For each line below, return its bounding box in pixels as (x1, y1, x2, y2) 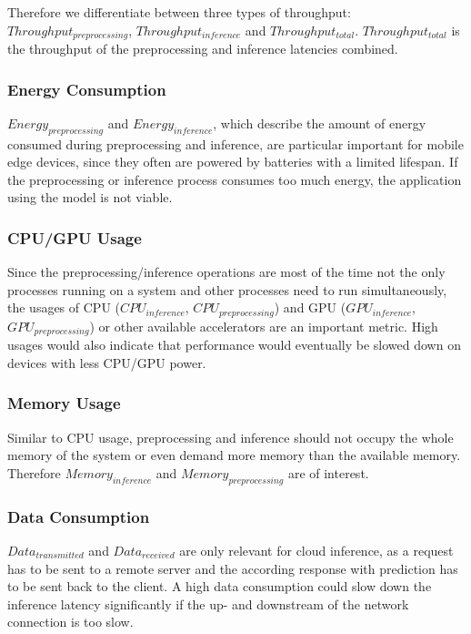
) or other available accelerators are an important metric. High (89, 316, 438, 335)
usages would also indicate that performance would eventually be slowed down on (7, 335, 461, 354)
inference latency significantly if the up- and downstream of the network (7, 594, 409, 613)
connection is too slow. (7, 612, 134, 631)
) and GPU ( (274, 298, 346, 317)
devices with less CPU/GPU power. (7, 353, 206, 372)
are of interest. (287, 463, 369, 482)
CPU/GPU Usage (7, 226, 142, 249)
